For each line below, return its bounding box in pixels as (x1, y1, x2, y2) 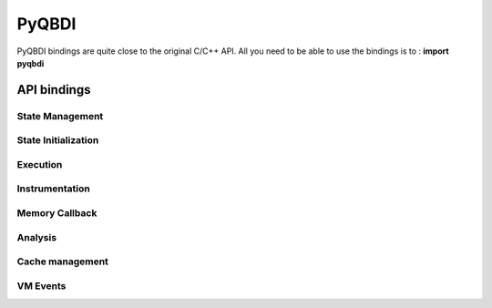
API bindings (16, 82, 91, 98)
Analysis (16, 231, 57, 243)
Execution (16, 158, 63, 170)
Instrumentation (16, 182, 90, 195)
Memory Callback (16, 206, 97, 219)
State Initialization (16, 134, 99, 147)
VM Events (16, 279, 67, 292)
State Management (16, 109, 104, 122)
